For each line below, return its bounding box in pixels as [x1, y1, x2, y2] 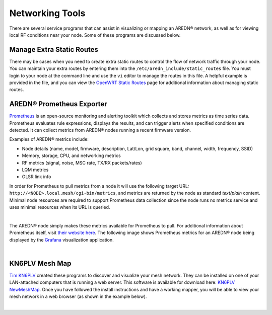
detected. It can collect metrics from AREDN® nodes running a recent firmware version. [9, 127, 191, 133]
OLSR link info [22, 174, 51, 180]
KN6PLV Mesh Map [9, 259, 72, 268]
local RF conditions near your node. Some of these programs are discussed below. [9, 32, 181, 38]
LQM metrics [22, 167, 49, 173]
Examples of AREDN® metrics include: [9, 136, 89, 142]
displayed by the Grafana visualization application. [9, 237, 114, 243]
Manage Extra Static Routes [9, 45, 98, 54]
